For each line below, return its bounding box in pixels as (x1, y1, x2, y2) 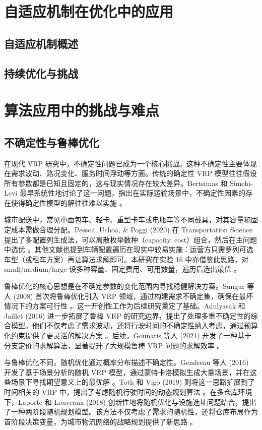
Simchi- (229, 177, 253, 188)
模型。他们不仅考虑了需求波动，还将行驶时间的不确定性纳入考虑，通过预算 (11, 320, 258, 331)
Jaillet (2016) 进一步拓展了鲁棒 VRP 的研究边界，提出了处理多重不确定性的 (4, 310, 251, 321)
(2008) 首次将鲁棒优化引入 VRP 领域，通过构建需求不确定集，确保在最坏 (13, 290, 253, 301)
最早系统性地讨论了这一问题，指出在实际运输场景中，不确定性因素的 (19, 188, 245, 198)
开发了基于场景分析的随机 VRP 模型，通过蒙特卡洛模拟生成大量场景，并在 (4, 366, 250, 377)
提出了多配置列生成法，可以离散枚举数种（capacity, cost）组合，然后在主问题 (4, 234, 257, 244)
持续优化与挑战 (4, 65, 78, 81)
